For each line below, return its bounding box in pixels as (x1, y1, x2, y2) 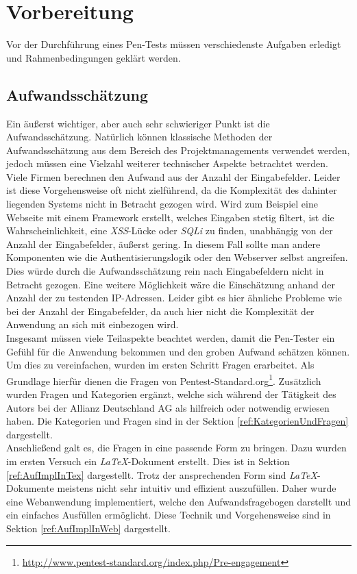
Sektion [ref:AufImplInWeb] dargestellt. (6, 521, 171, 535)
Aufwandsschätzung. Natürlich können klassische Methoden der (6, 129, 273, 144)
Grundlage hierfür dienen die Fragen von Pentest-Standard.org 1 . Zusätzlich (6, 371, 321, 388)
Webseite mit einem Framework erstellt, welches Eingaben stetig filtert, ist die (6, 210, 334, 224)
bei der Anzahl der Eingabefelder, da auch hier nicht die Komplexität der (6, 303, 315, 318)
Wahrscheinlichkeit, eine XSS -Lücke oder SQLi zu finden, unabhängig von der (6, 223, 333, 238)
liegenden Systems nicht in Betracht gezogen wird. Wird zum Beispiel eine (6, 197, 318, 211)
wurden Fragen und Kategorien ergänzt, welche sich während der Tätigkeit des (6, 387, 336, 401)
